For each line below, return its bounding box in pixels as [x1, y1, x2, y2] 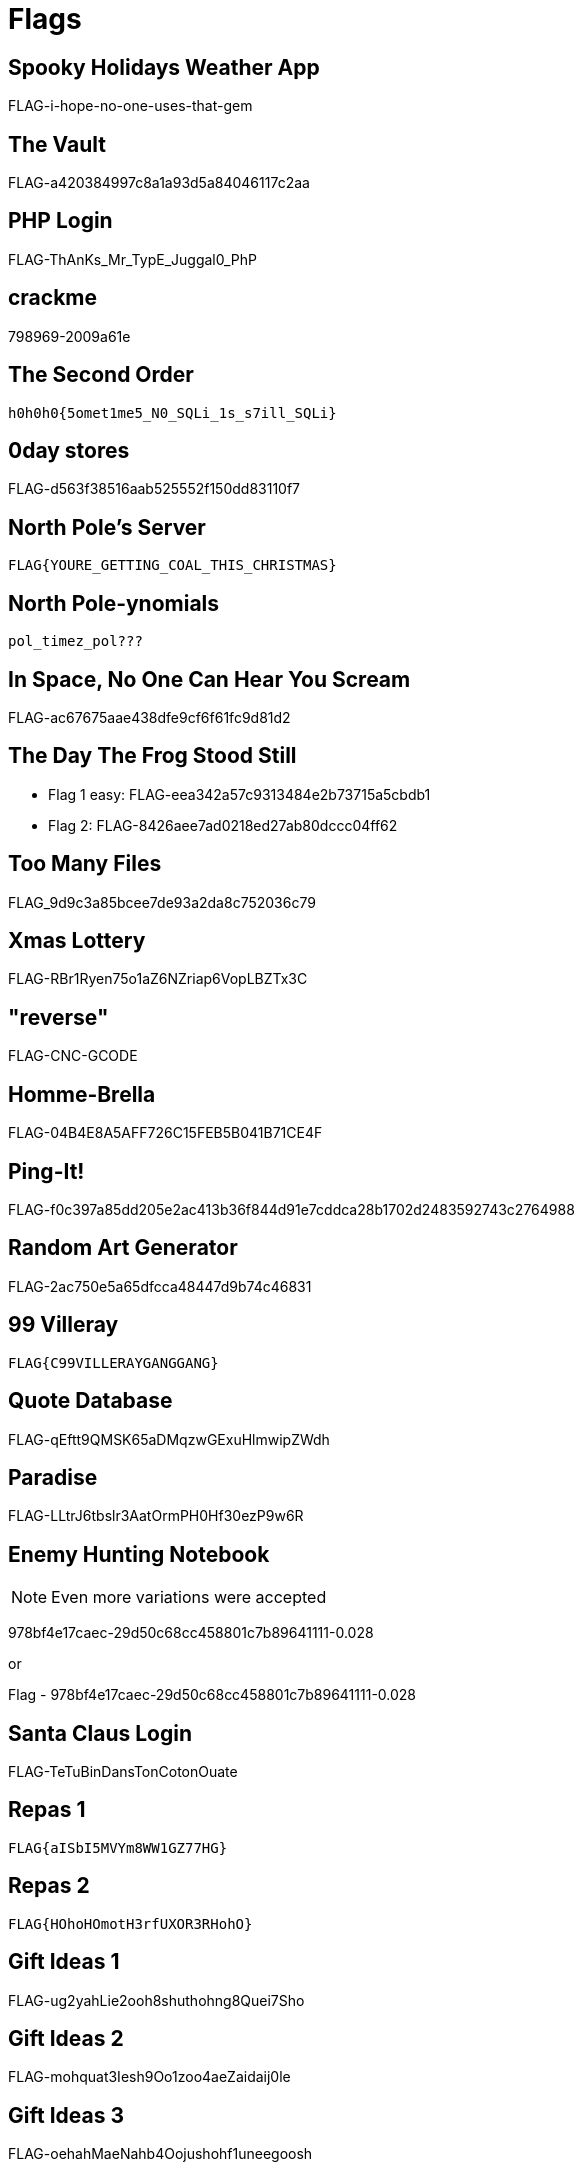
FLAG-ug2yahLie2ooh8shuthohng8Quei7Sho [8, 1991, 305, 2009]
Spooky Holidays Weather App [8, 54, 320, 80]
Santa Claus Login [8, 1720, 192, 1746]
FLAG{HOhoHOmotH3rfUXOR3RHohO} [8, 1915, 253, 1932]
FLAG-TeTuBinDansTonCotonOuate [8, 1763, 238, 1781]
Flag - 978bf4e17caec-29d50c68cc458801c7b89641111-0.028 [8, 1686, 417, 1704]
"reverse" [8, 1004, 109, 1030]
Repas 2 [8, 1873, 90, 1899]
